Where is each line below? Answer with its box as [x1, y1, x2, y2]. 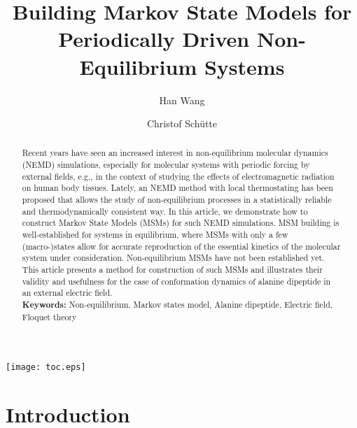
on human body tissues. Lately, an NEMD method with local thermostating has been [22, 182, 333, 194]
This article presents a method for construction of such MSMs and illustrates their [22, 264, 323, 276]
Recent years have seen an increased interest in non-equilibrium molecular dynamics [22, 147, 328, 159]
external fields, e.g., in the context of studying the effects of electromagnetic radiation [22, 170, 335, 182]
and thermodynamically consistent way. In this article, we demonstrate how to [22, 205, 308, 217]
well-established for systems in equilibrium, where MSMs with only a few [22, 229, 288, 241]
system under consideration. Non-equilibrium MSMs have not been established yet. [22, 252, 325, 264]
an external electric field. [22, 287, 113, 299]
